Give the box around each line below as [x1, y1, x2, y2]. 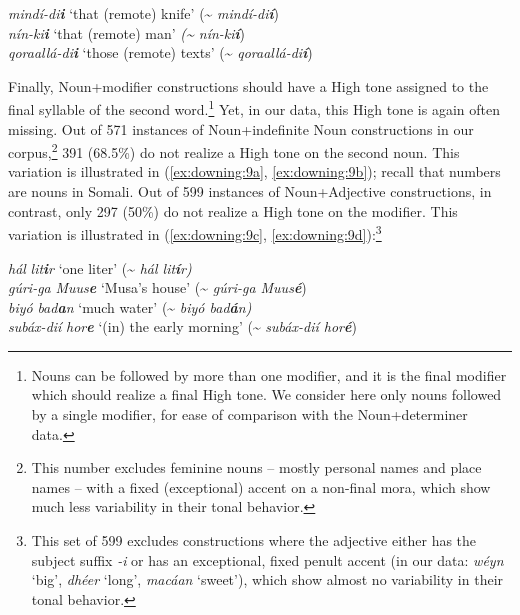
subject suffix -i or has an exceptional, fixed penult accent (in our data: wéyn [31, 549, 504, 570]
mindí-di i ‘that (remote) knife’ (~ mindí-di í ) [8, 3, 280, 23]
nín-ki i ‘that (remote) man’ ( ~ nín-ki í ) [8, 22, 246, 43]
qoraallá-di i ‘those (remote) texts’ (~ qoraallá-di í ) [8, 42, 313, 63]
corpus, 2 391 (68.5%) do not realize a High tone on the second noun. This [8, 139, 460, 162]
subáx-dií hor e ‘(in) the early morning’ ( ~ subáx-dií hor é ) [8, 316, 357, 337]
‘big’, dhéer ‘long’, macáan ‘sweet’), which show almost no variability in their [31, 569, 504, 590]
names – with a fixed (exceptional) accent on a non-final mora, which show [31, 476, 491, 497]
